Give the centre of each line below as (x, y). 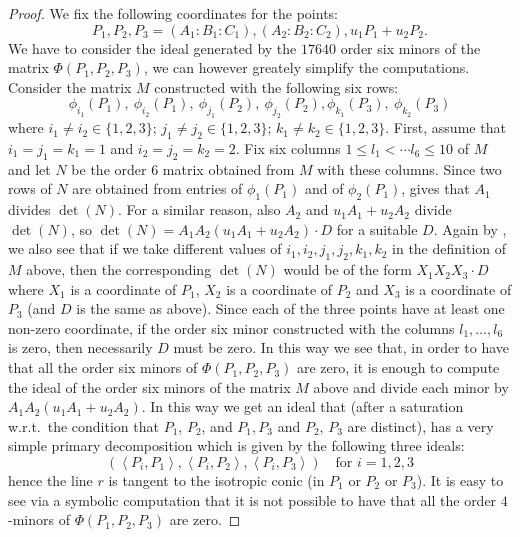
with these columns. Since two (409, 168)
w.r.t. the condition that (83, 425)
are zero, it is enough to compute (398, 367)
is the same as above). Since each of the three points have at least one (290, 308)
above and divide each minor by (411, 386)
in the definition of (449, 248)
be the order (109, 168)
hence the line (50, 480)
